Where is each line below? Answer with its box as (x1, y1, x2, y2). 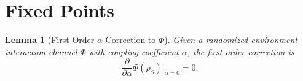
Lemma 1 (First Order (5, 33, 95, 46)
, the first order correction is (187, 45, 294, 58)
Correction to (105, 33, 156, 46)
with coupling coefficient (89, 45, 179, 58)
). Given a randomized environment (164, 33, 297, 46)
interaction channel (5, 45, 77, 58)
